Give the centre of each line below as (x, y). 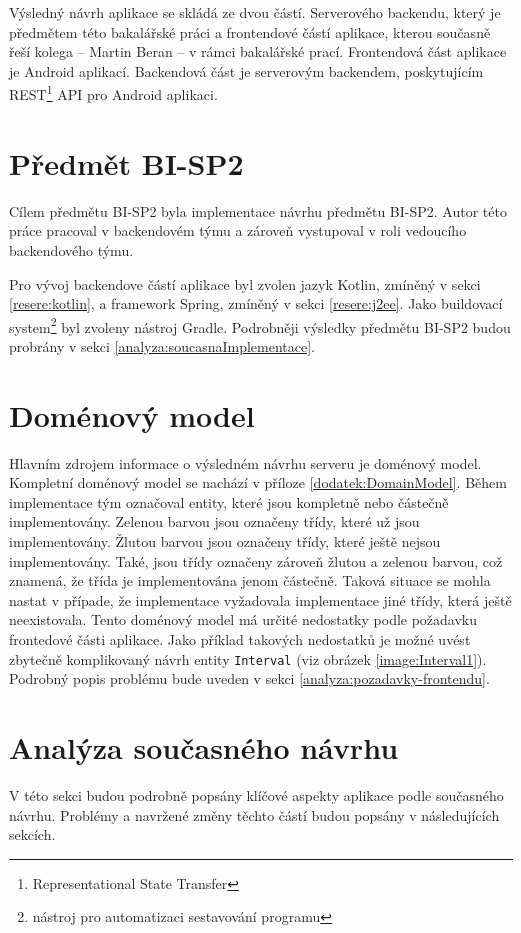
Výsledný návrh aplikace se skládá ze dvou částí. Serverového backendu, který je (255, 12)
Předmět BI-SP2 (126, 162)
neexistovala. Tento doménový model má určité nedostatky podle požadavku (243, 619)
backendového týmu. (71, 249)
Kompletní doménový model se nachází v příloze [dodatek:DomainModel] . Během (258, 482)
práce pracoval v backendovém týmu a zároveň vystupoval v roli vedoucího (238, 230)
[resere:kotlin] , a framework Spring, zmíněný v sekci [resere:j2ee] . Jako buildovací (256, 303)
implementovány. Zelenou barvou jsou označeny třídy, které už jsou (214, 521)
